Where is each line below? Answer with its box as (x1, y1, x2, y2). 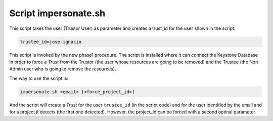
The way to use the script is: (9, 75, 68, 81)
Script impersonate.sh (9, 8, 106, 19)
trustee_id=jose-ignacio (20, 38, 82, 45)
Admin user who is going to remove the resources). (9, 66, 116, 72)
